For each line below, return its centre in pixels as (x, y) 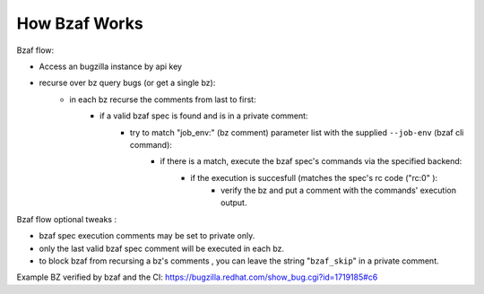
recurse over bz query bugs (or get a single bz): (127, 83)
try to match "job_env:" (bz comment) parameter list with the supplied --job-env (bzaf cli (297, 132)
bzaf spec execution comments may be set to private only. (147, 236)
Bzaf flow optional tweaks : (66, 219)
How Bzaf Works (80, 23)
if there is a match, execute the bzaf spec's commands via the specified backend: (311, 161)
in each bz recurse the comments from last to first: (163, 99)
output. (234, 203)
